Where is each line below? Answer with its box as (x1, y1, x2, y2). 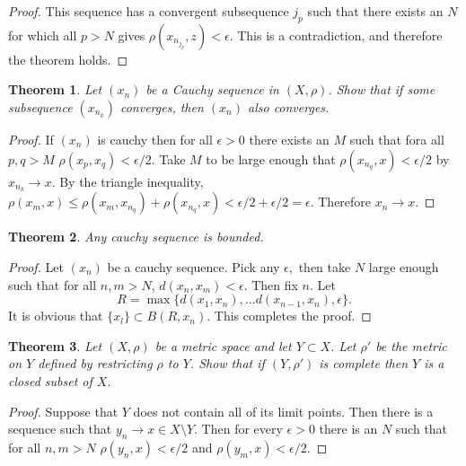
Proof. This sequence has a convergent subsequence (8, 2, 289, 20)
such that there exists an (307, 2, 444, 20)
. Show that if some (328, 80, 435, 99)
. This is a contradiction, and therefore (229, 25, 443, 44)
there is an (319, 419, 378, 438)
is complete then (319, 354, 409, 373)
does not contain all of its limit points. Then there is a (133, 401, 434, 420)
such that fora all (349, 129, 444, 148)
